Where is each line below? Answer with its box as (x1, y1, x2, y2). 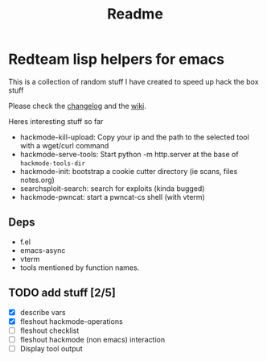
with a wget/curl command (19, 140, 109, 150)
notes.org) (19, 175, 55, 185)
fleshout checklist (19, 326, 80, 335)
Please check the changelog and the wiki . (8, 101, 147, 110)
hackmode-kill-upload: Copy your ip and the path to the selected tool (19, 132, 249, 142)
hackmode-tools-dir (19, 159, 86, 168)
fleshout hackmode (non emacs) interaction (19, 334, 166, 344)
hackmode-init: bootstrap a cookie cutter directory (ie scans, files (19, 166, 238, 176)
